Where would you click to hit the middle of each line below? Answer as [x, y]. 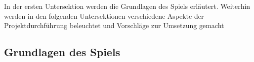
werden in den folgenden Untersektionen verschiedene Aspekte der [104, 15]
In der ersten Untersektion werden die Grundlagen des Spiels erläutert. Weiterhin [127, 6]
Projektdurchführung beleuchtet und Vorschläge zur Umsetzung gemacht [114, 25]
